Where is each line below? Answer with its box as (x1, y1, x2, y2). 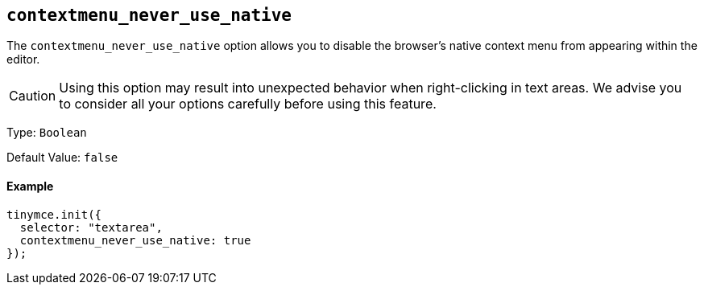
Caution (9, 88, 56, 105)
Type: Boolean (6, 125, 87, 140)
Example (6, 179, 54, 194)
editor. (6, 52, 40, 67)
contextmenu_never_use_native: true (19, 233, 251, 247)
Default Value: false (6, 150, 118, 165)
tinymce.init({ (6, 207, 102, 221)
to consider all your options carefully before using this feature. (59, 96, 437, 113)
